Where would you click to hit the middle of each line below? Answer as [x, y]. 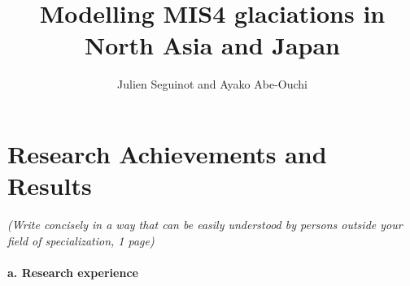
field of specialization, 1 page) [81, 240]
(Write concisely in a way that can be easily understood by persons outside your [205, 225]
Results [50, 186]
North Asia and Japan [212, 45]
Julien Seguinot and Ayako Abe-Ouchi [212, 84]
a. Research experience [73, 272]
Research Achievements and [167, 153]
